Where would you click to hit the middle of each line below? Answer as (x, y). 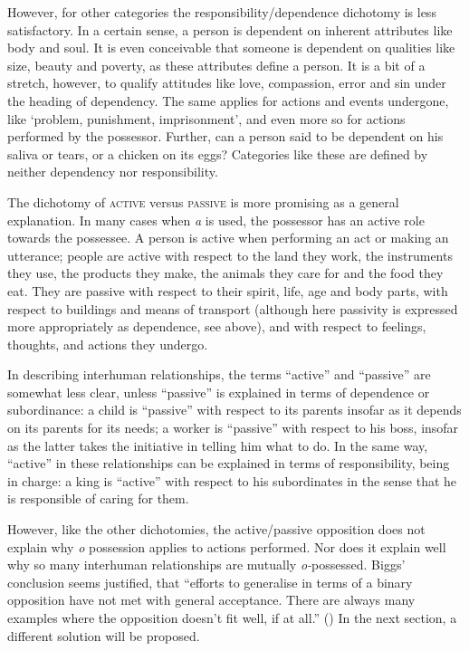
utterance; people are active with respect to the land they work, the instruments (230, 255)
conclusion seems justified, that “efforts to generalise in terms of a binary (210, 582)
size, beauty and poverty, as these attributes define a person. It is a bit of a (216, 65)
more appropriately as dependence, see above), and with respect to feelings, (217, 326)
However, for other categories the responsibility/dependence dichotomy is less (222, 12)
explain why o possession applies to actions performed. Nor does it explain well (227, 546)
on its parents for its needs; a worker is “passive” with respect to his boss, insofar (233, 428)
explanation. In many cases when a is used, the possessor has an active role (216, 220)
